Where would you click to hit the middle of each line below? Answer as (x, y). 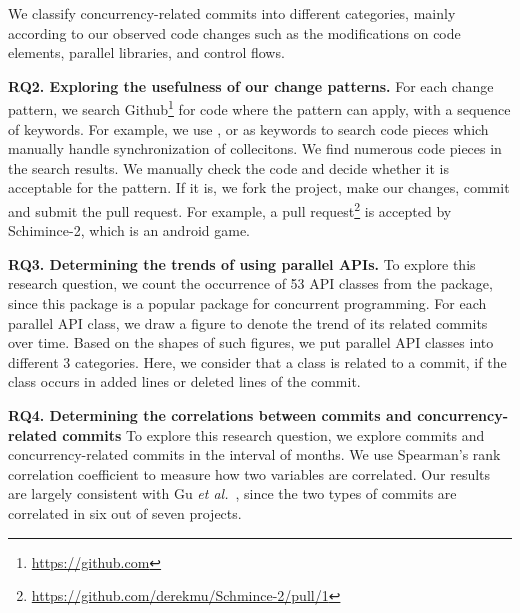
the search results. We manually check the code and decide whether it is (228, 167)
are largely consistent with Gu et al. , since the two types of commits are (232, 493)
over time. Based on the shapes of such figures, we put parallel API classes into (251, 342)
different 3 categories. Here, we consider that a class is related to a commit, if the (257, 361)
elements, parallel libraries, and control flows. (146, 52)
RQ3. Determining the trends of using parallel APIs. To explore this (242, 263)
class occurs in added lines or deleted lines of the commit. (184, 381)
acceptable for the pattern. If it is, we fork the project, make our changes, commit (259, 187)
